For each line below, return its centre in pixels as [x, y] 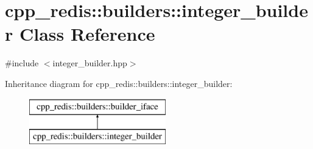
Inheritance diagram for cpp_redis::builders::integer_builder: [119, 83]
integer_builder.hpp [90, 63]
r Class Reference [80, 34]
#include [22, 63]
